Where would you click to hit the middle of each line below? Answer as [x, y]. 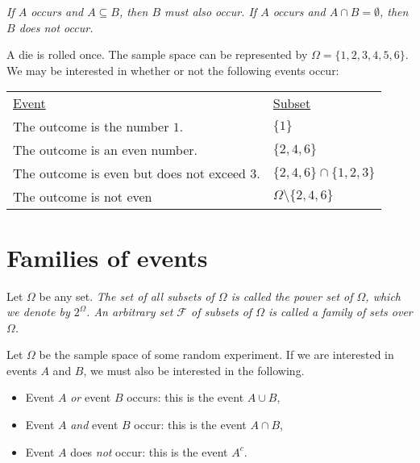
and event [94, 425]
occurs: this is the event [185, 397]
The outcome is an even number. [105, 150]
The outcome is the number [91, 127]
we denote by [38, 312]
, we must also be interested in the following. [194, 370]
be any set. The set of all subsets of [127, 296]
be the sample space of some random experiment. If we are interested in [216, 355]
